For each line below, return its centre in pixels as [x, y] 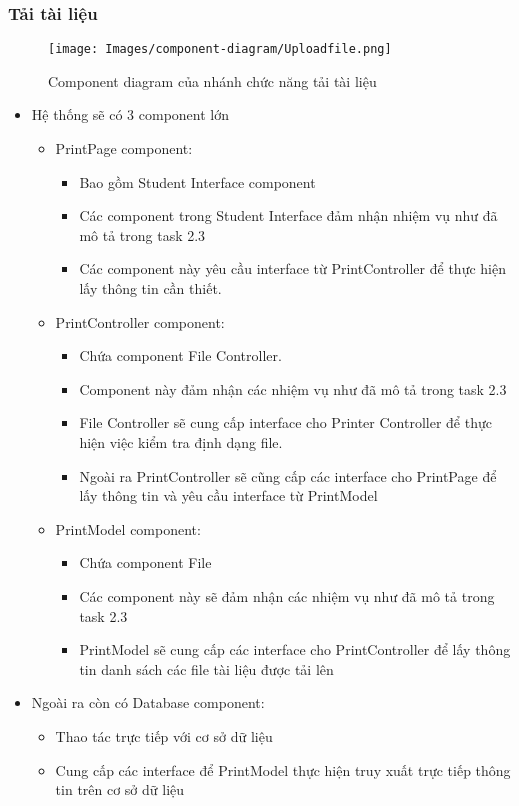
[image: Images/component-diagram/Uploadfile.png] [220, 49]
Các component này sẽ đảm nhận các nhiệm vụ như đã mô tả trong [287, 595]
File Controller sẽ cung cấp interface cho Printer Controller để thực [285, 422]
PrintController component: [140, 321]
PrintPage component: [124, 148]
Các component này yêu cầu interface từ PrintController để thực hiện [292, 268]
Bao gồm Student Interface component [197, 181]
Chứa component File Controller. [180, 355]
